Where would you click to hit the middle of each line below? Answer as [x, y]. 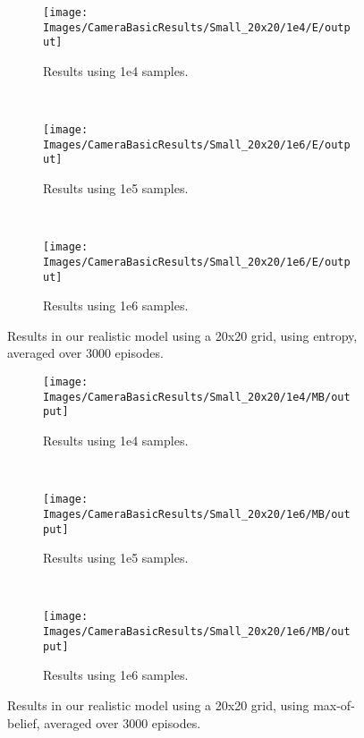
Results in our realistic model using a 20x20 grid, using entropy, [182, 335]
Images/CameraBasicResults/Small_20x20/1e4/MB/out [197, 397]
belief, [24, 722]
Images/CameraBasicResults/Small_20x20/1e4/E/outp [197, 27]
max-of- [334, 704]
